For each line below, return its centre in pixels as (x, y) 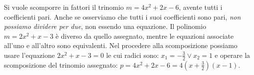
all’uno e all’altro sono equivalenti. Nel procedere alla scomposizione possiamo (121, 45)
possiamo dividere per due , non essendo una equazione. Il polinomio (105, 26)
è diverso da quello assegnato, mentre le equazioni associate (145, 36)
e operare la (232, 55)
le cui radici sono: (132, 55)
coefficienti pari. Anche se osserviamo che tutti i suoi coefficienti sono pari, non (122, 16)
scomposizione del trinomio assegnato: (61, 64)
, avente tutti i (201, 7)
